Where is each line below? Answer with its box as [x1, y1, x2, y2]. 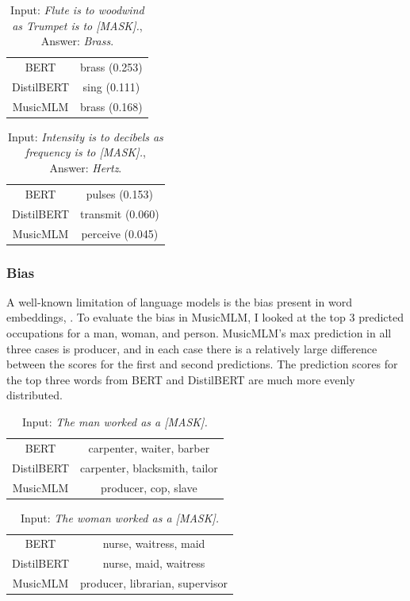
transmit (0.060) [80, 205, 159, 222]
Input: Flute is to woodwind [10, 2, 144, 17]
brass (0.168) [80, 98, 143, 114]
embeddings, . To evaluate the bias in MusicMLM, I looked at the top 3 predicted [6, 309, 404, 326]
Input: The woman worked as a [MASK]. [20, 509, 220, 526]
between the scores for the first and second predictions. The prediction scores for [6, 356, 398, 372]
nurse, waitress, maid [102, 535, 205, 552]
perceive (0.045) [81, 225, 159, 241]
